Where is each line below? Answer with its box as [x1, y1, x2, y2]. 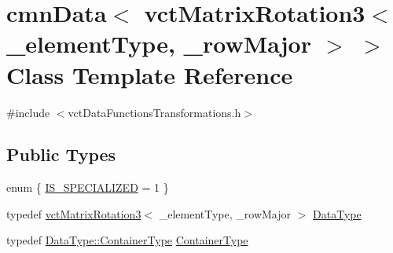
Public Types [6, 142, 116, 167]
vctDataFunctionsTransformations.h [68, 104, 241, 120]
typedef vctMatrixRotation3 [6, 205, 141, 222]
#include [6, 104, 50, 120]
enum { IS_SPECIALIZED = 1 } [6, 179, 169, 196]
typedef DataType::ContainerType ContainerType [6, 232, 248, 248]
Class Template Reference [6, 58, 293, 90]
